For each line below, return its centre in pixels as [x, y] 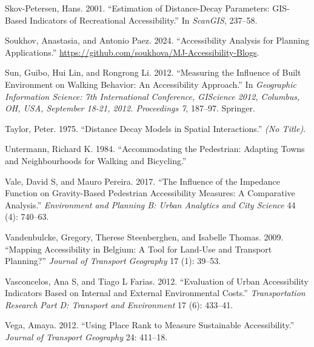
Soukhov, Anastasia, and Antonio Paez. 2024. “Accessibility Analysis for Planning [157, 40]
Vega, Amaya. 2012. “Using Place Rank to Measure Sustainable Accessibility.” [150, 325]
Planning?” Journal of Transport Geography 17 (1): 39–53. [113, 261]
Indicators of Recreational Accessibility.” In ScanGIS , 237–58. [144, 20]
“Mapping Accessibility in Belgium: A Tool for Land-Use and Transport [139, 249]
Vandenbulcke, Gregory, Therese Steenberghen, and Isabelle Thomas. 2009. [144, 236]
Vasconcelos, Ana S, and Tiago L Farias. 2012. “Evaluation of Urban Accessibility [157, 281]
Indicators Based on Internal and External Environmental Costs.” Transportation [155, 293]
